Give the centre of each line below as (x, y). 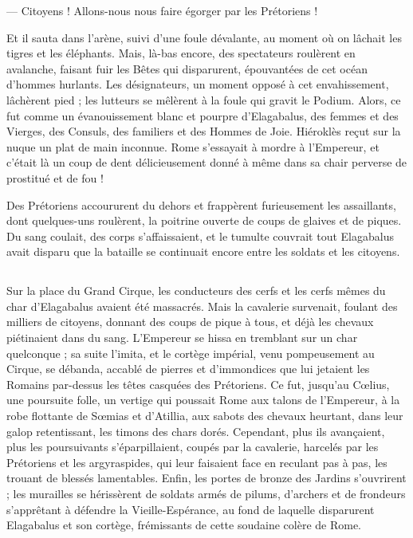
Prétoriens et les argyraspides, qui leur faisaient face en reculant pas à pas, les (197, 462)
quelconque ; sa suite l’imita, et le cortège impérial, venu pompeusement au (191, 353)
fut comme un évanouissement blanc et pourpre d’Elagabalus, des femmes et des (203, 115)
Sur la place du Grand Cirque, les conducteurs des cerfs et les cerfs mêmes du (196, 291)
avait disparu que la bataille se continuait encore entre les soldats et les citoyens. (203, 251)
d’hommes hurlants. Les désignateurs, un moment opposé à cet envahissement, (198, 84)
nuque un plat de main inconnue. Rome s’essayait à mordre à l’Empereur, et (193, 146)
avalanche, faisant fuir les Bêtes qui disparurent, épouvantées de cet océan (187, 68)
